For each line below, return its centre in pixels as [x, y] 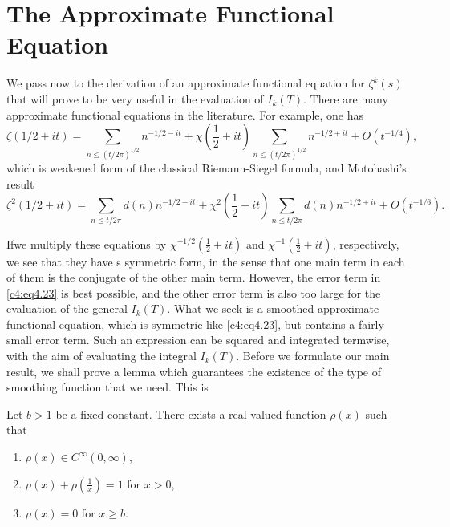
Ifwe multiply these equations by [87, 243]
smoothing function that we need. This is [107, 387]
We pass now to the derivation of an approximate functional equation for [186, 83]
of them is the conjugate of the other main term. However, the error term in [194, 277]
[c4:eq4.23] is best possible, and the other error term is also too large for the [194, 292]
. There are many [346, 98]
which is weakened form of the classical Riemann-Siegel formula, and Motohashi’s [207, 167]
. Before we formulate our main [313, 356]
